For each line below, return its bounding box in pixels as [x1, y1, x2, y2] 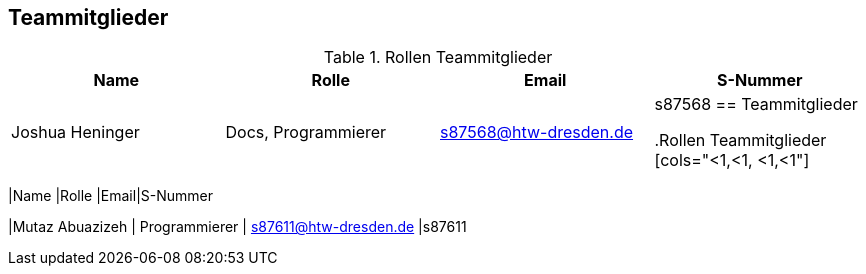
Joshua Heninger [11, 122, 140, 143]
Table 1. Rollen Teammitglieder [323, 47, 553, 68]
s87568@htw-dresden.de [440, 122, 634, 143]
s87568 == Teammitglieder [654, 94, 858, 115]
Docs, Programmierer [225, 122, 387, 143]
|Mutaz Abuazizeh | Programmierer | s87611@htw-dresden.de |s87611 [8, 218, 467, 236]
